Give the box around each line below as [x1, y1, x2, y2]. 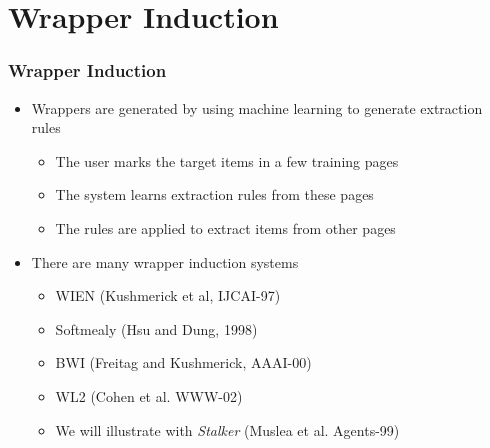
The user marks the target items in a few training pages [55, 150, 399, 171]
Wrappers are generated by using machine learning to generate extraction [31, 97, 483, 118]
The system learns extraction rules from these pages [55, 184, 374, 205]
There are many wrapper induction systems [31, 251, 299, 272]
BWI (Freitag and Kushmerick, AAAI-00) [55, 352, 312, 373]
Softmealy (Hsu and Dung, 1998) [55, 318, 258, 339]
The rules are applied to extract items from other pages [55, 217, 396, 238]
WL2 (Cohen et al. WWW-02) [55, 385, 243, 406]
